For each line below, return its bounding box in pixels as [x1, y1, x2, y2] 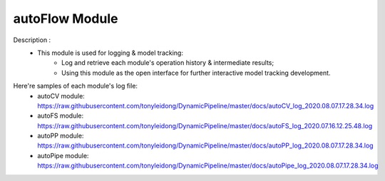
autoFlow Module [13, 11, 118, 26]
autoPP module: [37, 132, 84, 140]
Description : [13, 36, 51, 44]
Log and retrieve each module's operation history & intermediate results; [61, 58, 274, 67]
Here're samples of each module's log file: [13, 82, 138, 90]
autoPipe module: [37, 151, 89, 160]
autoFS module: [37, 111, 84, 120]
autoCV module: [37, 91, 85, 100]
